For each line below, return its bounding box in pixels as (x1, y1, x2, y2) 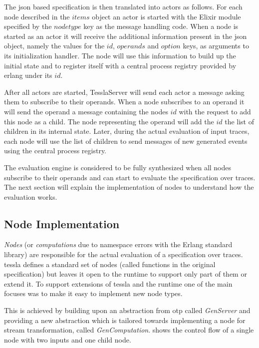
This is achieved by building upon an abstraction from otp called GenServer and (4, 305, 251, 316)
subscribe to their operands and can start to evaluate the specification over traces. (4, 172, 256, 182)
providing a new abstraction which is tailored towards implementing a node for (4, 315, 246, 325)
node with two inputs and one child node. (4, 334, 131, 345)
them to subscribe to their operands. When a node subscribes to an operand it (4, 96, 245, 107)
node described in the (4, 11, 70, 21)
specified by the (4, 21, 52, 31)
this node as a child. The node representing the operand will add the (4, 116, 214, 126)
